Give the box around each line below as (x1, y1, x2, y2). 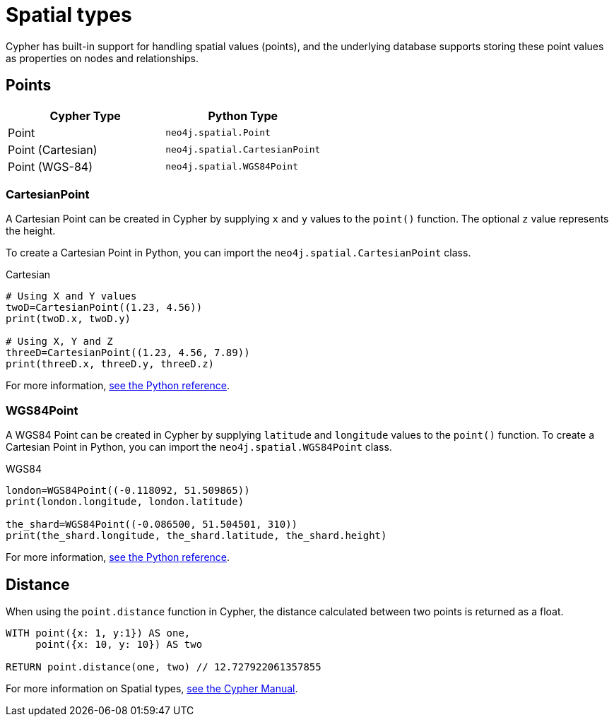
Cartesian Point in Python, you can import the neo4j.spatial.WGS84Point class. (6, 441, 392, 454)
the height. (6, 225, 56, 237)
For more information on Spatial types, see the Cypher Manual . (6, 682, 298, 694)
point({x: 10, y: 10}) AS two (35, 638, 203, 650)
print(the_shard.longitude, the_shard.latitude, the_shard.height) (6, 530, 387, 542)
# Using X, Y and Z (6, 336, 113, 348)
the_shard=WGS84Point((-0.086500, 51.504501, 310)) (6, 519, 298, 531)
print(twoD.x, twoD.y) (6, 313, 131, 325)
